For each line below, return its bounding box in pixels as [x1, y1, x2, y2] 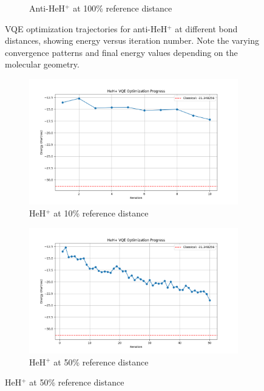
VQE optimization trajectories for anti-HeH [5, 22, 168, 35]
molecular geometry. [5, 58, 80, 71]
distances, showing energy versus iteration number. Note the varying [5, 34, 260, 47]
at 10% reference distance [53, 206, 149, 219]
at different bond [175, 22, 238, 35]
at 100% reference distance [73, 2, 172, 14]
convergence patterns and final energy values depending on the [5, 46, 238, 58]
